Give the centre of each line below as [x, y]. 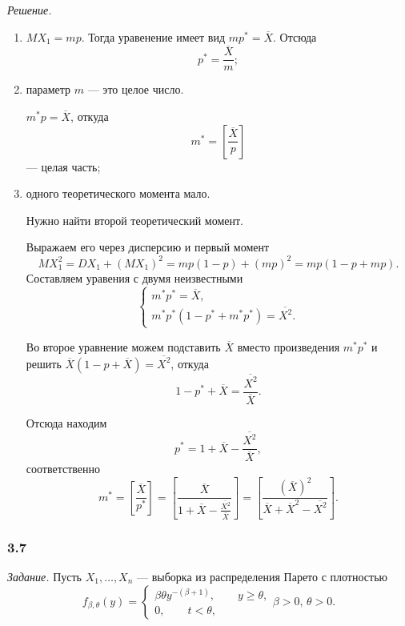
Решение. [30, 10]
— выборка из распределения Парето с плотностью [262, 576]
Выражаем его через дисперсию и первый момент [148, 247]
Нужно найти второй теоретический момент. [134, 220]
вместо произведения [289, 346]
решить [44, 363]
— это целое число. [136, 89]
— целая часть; [63, 166]
